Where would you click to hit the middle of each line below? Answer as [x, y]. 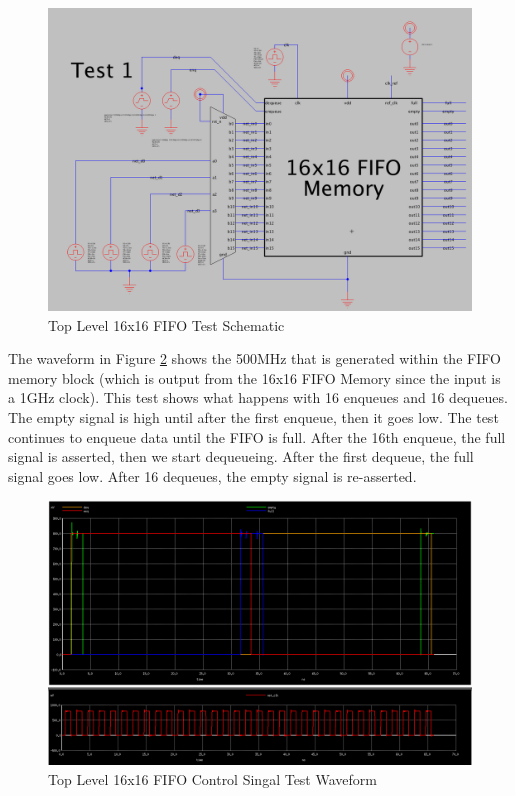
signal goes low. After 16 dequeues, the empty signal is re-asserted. [212, 475]
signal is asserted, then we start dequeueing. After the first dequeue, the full [241, 456]
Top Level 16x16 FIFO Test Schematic [166, 324]
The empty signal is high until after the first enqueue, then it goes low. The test [253, 417]
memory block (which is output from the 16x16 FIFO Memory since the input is [254, 377]
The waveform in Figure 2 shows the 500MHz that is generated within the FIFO [254, 358]
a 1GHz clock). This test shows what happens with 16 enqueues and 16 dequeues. [258, 397]
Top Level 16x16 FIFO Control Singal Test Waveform [212, 779]
